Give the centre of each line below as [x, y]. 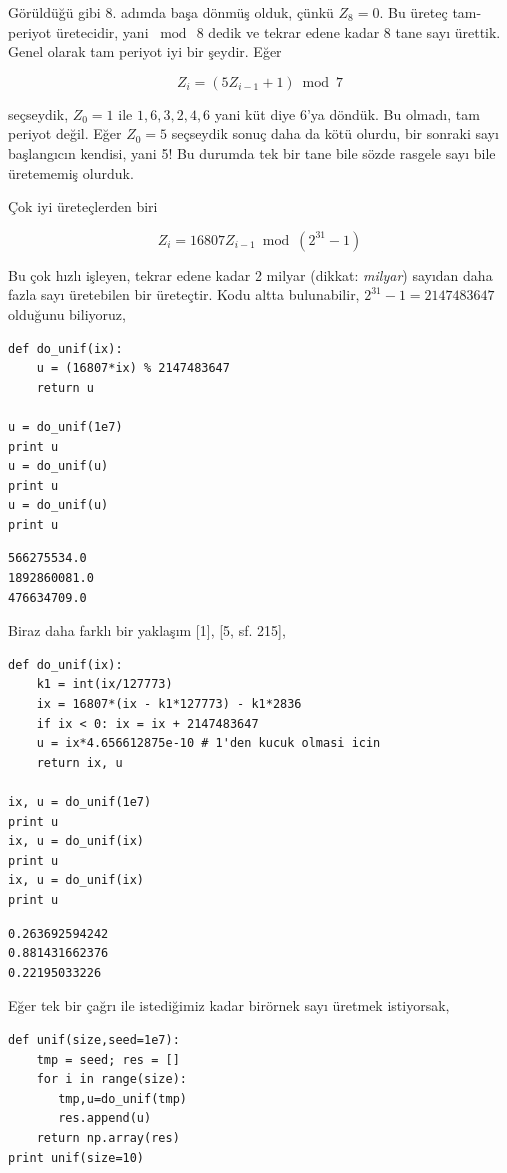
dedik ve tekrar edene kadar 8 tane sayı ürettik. [354, 31]
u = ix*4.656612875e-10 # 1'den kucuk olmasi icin [208, 743]
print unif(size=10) [76, 1157]
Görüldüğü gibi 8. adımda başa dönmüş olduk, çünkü [171, 12]
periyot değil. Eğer [65, 133]
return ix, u [79, 762]
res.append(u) [105, 1118]
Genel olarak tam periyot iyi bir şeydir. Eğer [145, 51]
